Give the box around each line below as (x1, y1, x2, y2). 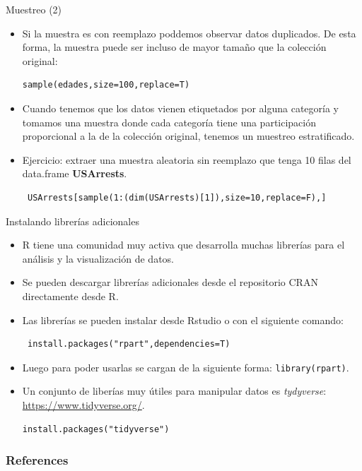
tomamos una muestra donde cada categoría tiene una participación (22, 114, 317, 129)
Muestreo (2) (6, 2, 62, 16)
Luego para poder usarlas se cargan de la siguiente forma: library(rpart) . (22, 359, 349, 374)
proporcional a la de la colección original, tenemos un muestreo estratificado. (22, 129, 355, 143)
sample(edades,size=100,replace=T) (22, 80, 190, 90)
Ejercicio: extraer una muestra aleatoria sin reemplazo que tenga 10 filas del (22, 152, 351, 167)
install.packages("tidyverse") (22, 424, 170, 434)
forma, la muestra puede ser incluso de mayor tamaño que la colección (22, 40, 327, 54)
